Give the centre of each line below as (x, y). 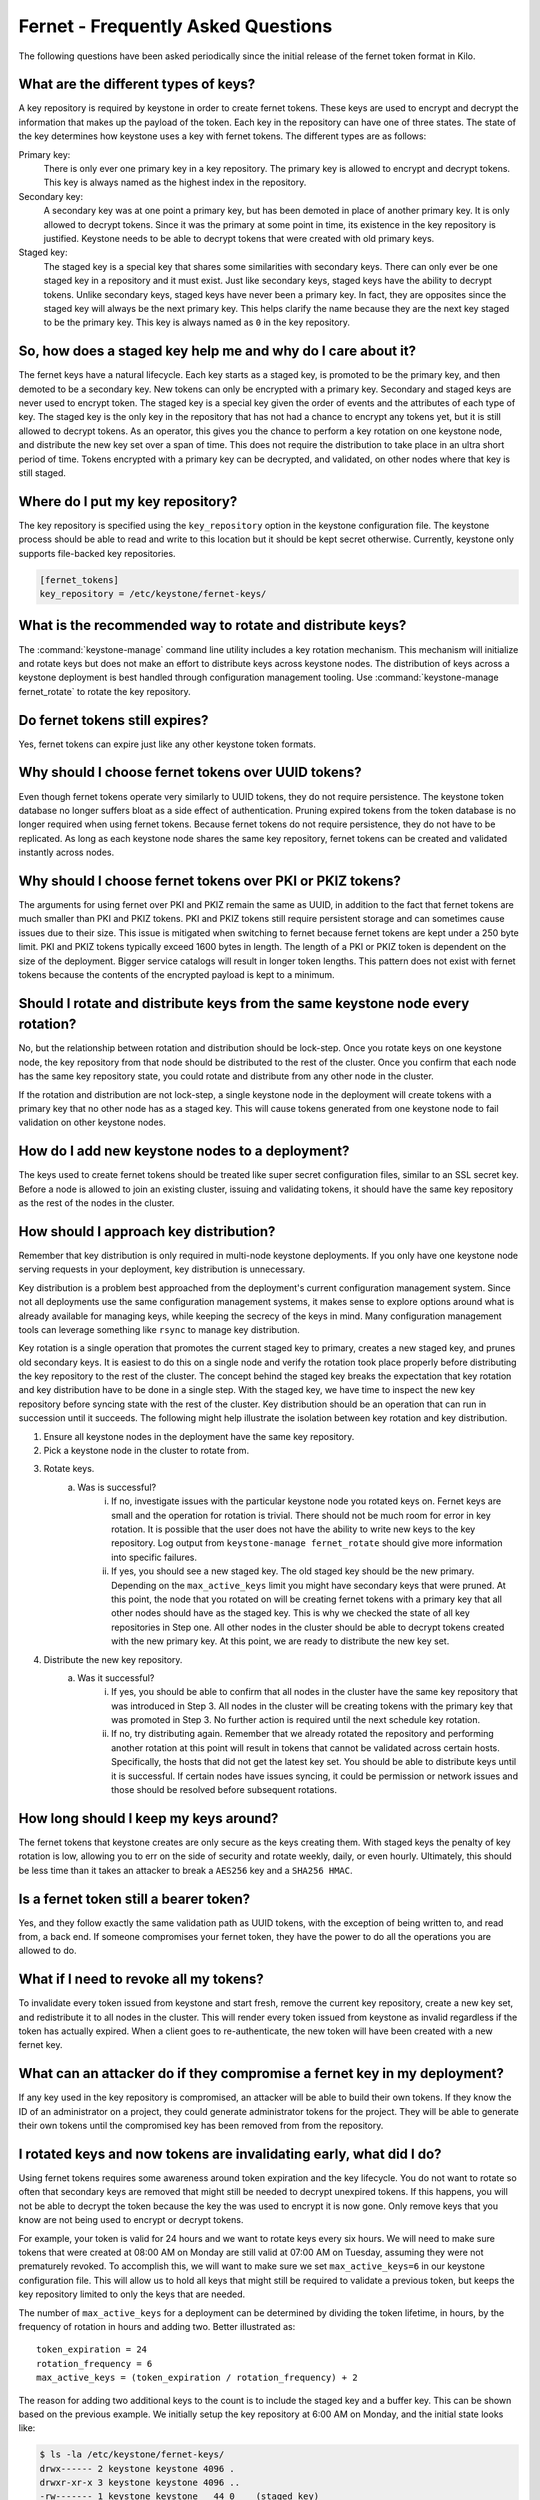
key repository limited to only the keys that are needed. (131, 2294)
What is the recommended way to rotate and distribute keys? (212, 625)
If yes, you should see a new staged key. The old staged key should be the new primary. (293, 1571)
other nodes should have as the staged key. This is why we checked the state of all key (290, 1613)
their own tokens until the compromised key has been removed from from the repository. (201, 2126)
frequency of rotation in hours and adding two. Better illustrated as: (157, 2326)
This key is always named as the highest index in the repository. (175, 182)
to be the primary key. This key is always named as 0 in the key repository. (196, 322)
